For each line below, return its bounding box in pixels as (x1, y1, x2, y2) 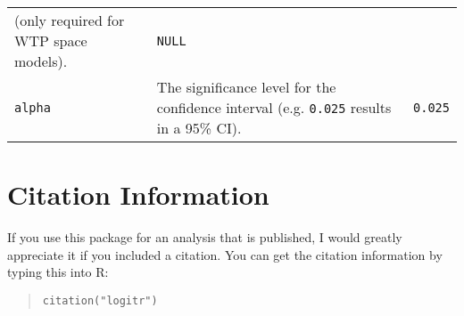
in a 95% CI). (156, 117, 242, 138)
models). (14, 51, 68, 71)
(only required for (14, 10, 125, 30)
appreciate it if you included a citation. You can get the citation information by (7, 245, 443, 263)
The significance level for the (156, 77, 336, 97)
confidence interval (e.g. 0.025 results (156, 97, 392, 117)
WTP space (14, 30, 87, 51)
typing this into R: (7, 263, 109, 281)
